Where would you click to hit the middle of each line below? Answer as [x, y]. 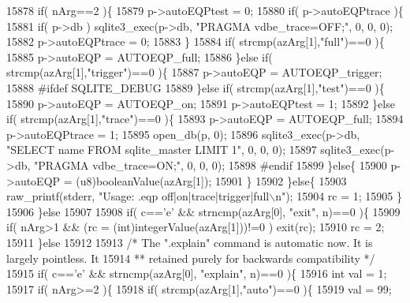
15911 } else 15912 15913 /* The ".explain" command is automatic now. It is [190, 242]
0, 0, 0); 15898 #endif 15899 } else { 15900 [287, 165]
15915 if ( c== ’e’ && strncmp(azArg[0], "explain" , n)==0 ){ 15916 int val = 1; [197, 273]
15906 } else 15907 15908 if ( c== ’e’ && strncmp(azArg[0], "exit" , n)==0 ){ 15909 [203, 211]
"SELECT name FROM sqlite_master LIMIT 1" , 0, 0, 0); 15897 [162, 150]
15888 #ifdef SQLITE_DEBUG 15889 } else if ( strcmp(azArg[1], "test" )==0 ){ [196, 87]
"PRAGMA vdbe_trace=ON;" [108, 165]
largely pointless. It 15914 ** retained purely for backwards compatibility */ [191, 258]
